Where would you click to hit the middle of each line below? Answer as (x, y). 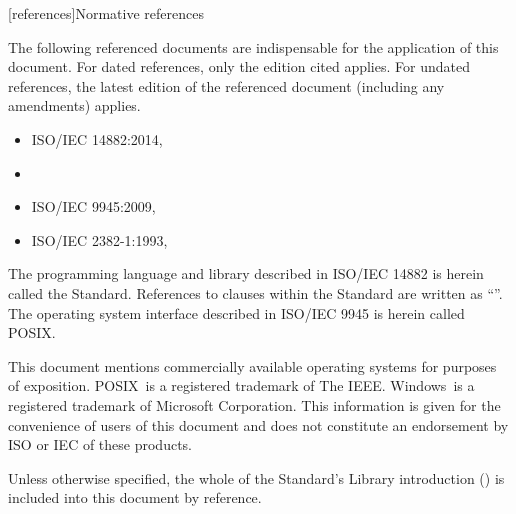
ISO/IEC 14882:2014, (97, 138)
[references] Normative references (106, 13)
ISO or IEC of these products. (100, 444)
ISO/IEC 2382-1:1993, (99, 239)
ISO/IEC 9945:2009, (93, 206)
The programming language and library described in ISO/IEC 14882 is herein (246, 273)
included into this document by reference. (135, 497)
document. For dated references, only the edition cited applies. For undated (239, 66)
